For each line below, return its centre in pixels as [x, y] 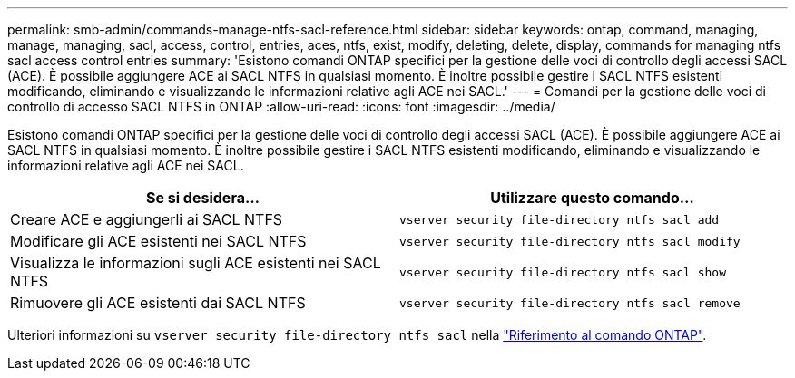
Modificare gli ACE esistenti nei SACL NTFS [158, 241]
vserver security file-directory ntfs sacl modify [570, 241]
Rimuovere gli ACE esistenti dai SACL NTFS [158, 303]
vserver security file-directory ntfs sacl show [563, 272]
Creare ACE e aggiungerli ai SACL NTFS [147, 219]
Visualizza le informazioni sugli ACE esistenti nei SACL [196, 263]
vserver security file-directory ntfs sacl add [559, 219]
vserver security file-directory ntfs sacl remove [570, 303]
